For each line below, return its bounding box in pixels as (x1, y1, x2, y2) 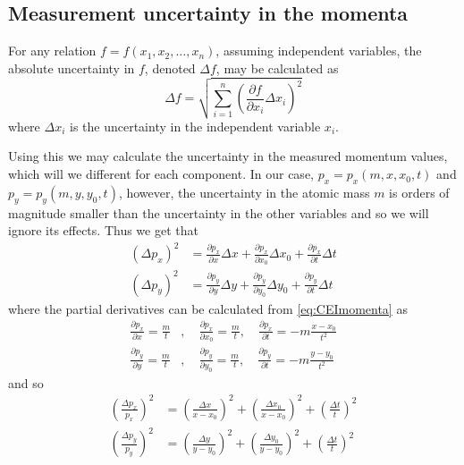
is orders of (389, 182, 450, 201)
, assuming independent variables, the (215, 41, 422, 60)
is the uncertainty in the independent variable (70, 116, 321, 135)
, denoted (144, 58, 196, 77)
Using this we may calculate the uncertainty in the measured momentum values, (8, 147, 448, 165)
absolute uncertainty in (8, 58, 135, 77)
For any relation (8, 41, 97, 60)
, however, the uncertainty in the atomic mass (118, 182, 370, 201)
